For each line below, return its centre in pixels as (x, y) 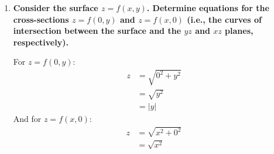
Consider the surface (56, 8)
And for (27, 119)
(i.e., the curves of (224, 19)
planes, (239, 31)
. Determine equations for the (208, 8)
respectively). (41, 42)
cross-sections (41, 19)
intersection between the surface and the (97, 31)
